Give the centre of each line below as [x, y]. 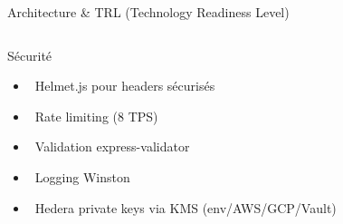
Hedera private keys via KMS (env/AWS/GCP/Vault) [186, 207]
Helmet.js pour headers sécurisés [125, 86]
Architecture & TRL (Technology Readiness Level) [148, 12]
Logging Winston [82, 176]
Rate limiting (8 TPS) [96, 116]
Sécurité [30, 55]
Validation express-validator [112, 146]
